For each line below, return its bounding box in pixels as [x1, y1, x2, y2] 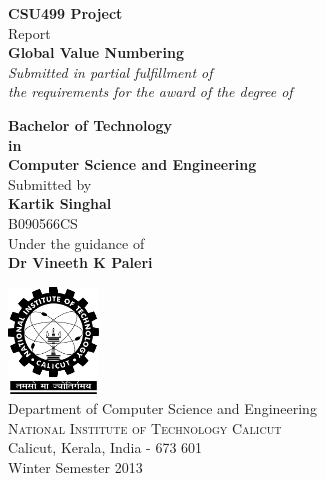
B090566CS [8, 212, 78, 233]
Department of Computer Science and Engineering [8, 398, 317, 419]
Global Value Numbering [8, 42, 184, 63]
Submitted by [8, 173, 92, 194]
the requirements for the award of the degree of [8, 81, 293, 102]
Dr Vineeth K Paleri [8, 252, 153, 273]
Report [8, 22, 51, 43]
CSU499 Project [8, 3, 123, 23]
